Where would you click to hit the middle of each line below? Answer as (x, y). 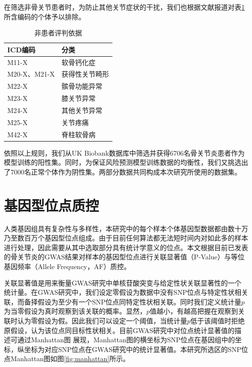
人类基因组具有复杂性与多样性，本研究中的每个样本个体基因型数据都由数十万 (126, 228)
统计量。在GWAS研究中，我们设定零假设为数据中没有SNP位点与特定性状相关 (126, 292)
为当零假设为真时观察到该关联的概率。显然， (75, 311)
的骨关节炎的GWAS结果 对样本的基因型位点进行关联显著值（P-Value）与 (118, 257)
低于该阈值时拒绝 (218, 321)
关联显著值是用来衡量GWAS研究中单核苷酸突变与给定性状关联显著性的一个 (123, 282)
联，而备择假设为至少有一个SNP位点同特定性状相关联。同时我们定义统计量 (123, 301)
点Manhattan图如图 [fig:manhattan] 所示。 (67, 359)
